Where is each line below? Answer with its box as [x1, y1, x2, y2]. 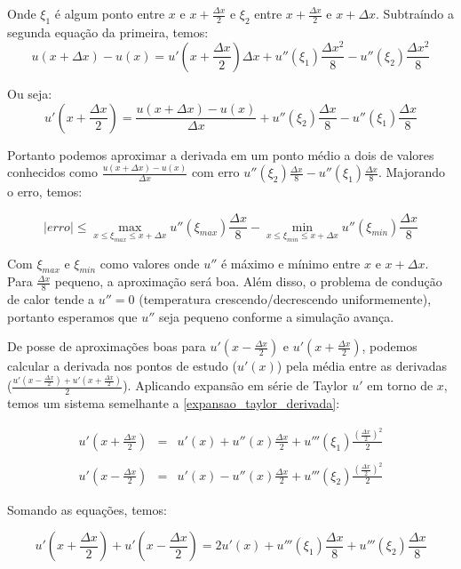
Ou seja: [7, 84, 52, 102]
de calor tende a [7, 290, 95, 309]
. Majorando [378, 163, 446, 181]
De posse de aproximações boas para [7, 337, 206, 356]
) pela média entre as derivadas [276, 357, 447, 375]
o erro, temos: [7, 182, 83, 201]
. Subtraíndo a [376, 4, 455, 22]
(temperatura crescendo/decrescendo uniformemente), [139, 290, 432, 309]
